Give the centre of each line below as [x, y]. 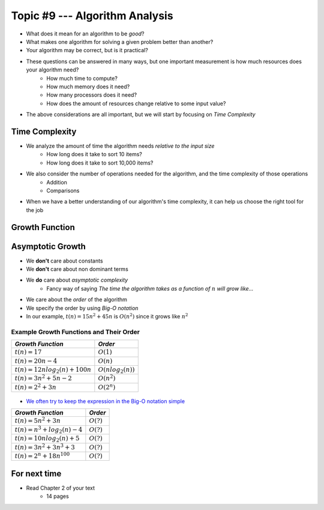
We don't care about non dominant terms [77, 269]
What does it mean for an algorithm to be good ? [85, 34]
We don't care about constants [64, 261]
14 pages [58, 496]
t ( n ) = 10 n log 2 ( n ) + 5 [47, 439]
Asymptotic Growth [49, 246]
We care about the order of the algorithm [76, 300]
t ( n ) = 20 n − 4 [36, 361]
